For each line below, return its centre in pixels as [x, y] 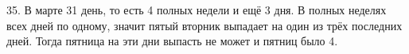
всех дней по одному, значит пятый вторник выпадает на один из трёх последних [204, 25]
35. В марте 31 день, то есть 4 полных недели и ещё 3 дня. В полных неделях [197, 10]
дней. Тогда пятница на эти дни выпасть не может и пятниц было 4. [172, 41]
